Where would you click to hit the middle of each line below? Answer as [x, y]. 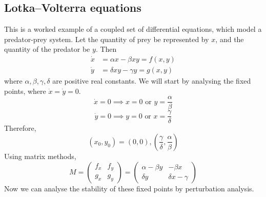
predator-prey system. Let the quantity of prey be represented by [107, 39]
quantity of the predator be [47, 49]
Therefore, [20, 128]
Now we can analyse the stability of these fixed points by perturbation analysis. [129, 188]
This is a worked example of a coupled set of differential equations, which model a [133, 29]
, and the [230, 39]
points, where [25, 91]
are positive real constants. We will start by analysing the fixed [152, 81]
